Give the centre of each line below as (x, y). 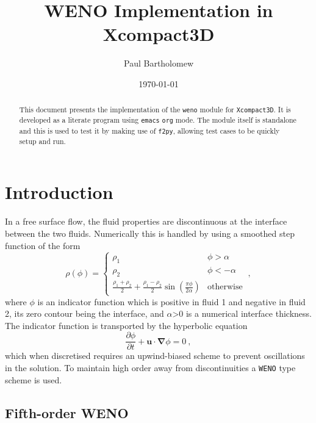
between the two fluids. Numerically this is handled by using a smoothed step (150, 233)
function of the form (43, 245)
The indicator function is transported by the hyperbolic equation (126, 325)
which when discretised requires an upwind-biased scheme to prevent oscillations (155, 356)
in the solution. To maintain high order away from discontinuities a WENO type (150, 367)
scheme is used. (34, 379)
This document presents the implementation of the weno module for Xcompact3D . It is (155, 110)
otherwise (225, 287)
